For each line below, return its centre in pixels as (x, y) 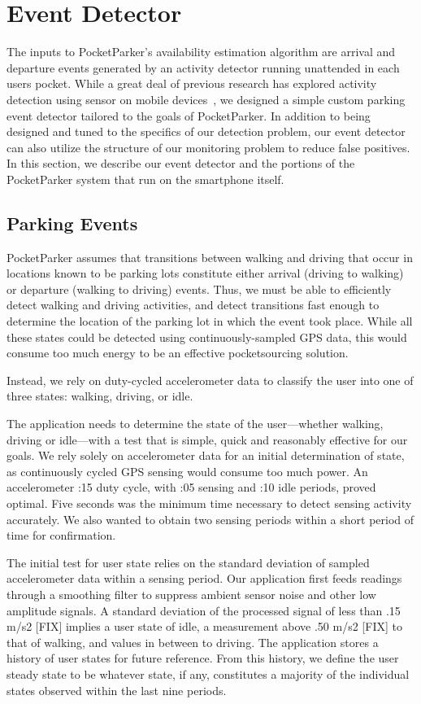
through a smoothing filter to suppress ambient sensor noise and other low (191, 594)
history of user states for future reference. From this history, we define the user (203, 658)
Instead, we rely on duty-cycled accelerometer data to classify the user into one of (210, 380)
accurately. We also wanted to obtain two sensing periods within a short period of (210, 519)
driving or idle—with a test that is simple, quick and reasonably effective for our (207, 439)
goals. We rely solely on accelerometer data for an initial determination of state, (206, 455)
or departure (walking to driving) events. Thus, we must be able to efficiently (199, 289)
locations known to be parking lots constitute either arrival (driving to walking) (205, 273)
